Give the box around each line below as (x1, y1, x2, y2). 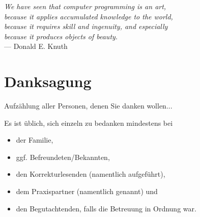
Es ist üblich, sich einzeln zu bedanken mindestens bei (4, 117, 173, 128)
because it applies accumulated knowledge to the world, (4, 11, 173, 21)
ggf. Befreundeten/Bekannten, (16, 151, 110, 162)
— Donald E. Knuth (4, 41, 68, 51)
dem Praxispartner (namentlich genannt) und (16, 186, 158, 197)
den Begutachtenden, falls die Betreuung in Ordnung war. (16, 203, 196, 213)
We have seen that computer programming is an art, (4, 1, 166, 11)
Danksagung (4, 71, 92, 92)
